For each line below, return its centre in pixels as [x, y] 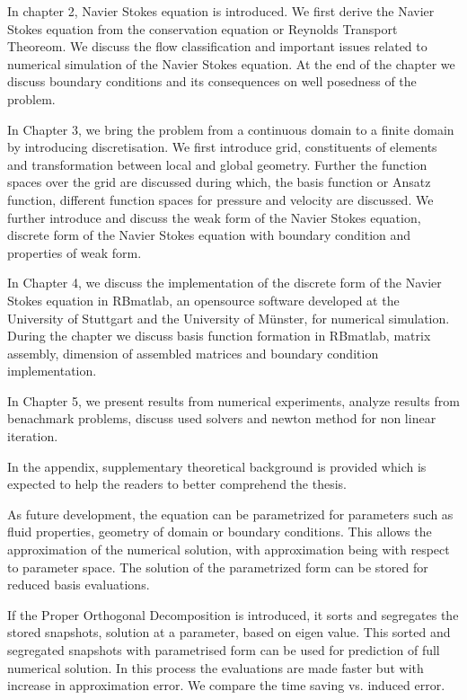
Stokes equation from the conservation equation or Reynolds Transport [203, 28]
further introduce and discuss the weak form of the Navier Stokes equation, [214, 217]
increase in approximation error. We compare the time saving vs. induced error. [226, 685]
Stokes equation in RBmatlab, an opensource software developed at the [203, 300]
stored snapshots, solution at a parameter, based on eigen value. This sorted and [229, 632]
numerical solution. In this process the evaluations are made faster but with [216, 667]
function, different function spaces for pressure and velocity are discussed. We [220, 199]
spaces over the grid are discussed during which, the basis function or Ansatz [219, 182]
